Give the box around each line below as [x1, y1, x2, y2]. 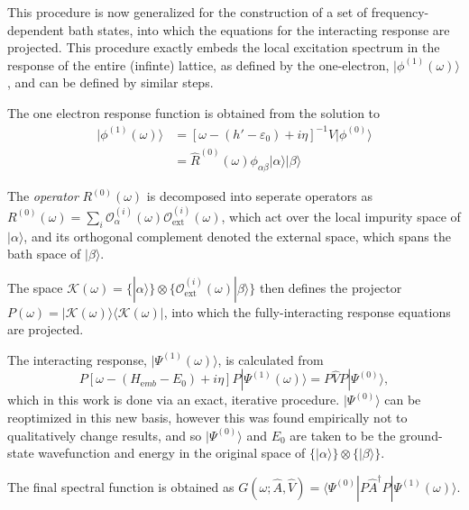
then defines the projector [259, 278, 402, 296]
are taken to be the [290, 425, 396, 444]
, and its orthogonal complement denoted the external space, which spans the [23, 226, 451, 245]
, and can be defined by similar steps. [7, 73, 214, 92]
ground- [400, 425, 443, 444]
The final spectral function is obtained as [7, 477, 234, 496]
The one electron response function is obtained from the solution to [7, 103, 381, 122]
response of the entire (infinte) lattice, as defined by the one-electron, [7, 55, 390, 74]
